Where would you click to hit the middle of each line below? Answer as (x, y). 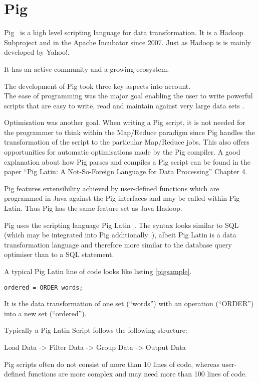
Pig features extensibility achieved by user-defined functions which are (112, 188)
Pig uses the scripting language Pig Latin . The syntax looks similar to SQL (121, 225)
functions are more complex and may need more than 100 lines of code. (138, 374)
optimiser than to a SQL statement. (59, 254)
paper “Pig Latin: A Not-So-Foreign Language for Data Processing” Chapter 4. (126, 171)
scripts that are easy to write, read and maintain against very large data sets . (124, 105)
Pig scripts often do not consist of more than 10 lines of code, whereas (112, 364)
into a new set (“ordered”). (45, 313)
